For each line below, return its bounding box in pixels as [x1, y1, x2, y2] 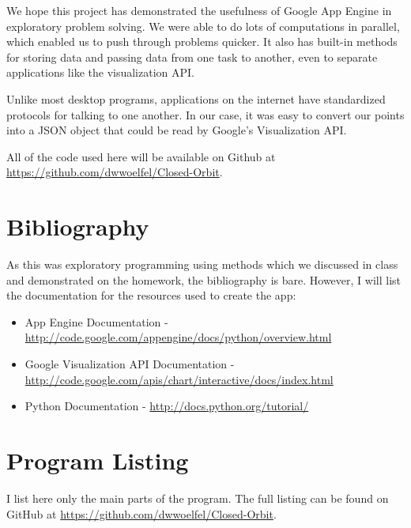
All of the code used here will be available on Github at [6, 148, 276, 164]
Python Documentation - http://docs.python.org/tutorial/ [25, 398, 309, 414]
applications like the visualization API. [6, 64, 194, 81]
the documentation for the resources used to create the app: [6, 287, 296, 304]
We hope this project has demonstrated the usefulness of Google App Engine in [6, 2, 392, 18]
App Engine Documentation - [25, 313, 168, 330]
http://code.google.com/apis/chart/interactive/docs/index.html [25, 371, 334, 387]
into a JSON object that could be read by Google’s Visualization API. [6, 122, 347, 138]
